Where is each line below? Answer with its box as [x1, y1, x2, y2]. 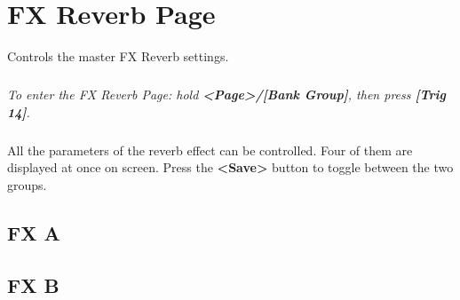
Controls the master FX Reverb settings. [7, 47, 229, 66]
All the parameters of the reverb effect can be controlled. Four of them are [7, 140, 413, 159]
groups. [7, 175, 47, 193]
